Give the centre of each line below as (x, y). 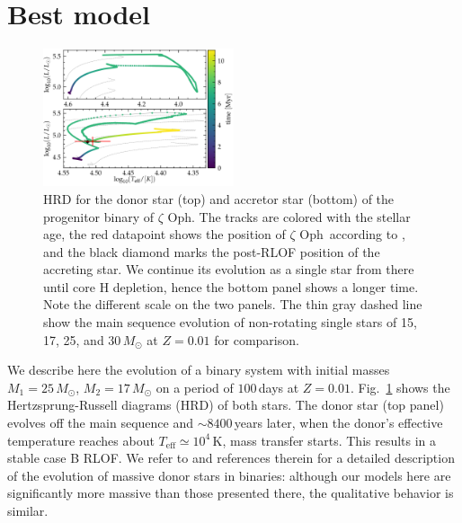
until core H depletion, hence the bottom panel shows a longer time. (231, 286)
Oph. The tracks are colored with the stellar (289, 216)
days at (279, 387)
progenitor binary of (99, 216)
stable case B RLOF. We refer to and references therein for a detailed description (231, 458)
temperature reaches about (81, 440)
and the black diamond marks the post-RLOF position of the (212, 251)
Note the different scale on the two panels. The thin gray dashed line (233, 304)
